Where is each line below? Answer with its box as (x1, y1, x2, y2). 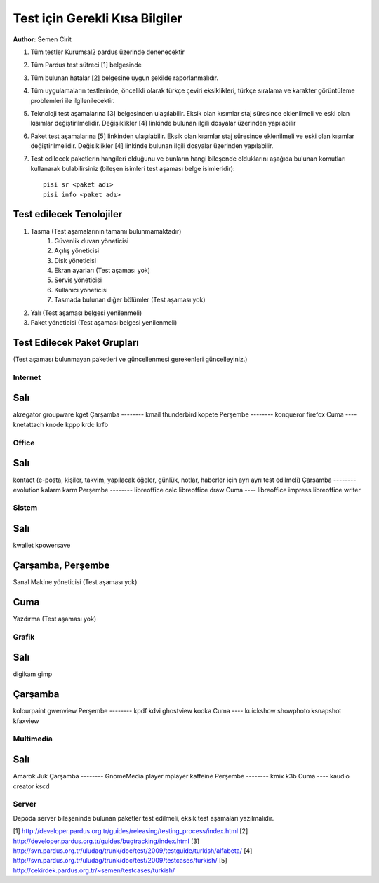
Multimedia (13, 734, 53, 743)
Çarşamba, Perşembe (13, 559, 110, 571)
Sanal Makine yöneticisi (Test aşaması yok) (13, 578, 138, 586)
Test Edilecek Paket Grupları (13, 337, 140, 349)
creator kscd (13, 782, 50, 790)
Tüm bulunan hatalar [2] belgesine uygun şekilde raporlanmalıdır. (30, 74, 219, 82)
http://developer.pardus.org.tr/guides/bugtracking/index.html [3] (13, 837, 200, 845)
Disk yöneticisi (54, 256, 97, 264)
